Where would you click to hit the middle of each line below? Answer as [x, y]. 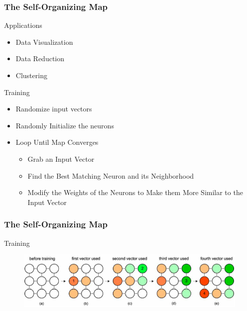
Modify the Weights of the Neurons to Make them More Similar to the [135, 192]
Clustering [31, 75]
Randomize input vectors [54, 109]
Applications [23, 25]
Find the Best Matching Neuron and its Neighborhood [111, 175]
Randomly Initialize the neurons [65, 125]
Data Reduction [40, 58]
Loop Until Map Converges [57, 142]
